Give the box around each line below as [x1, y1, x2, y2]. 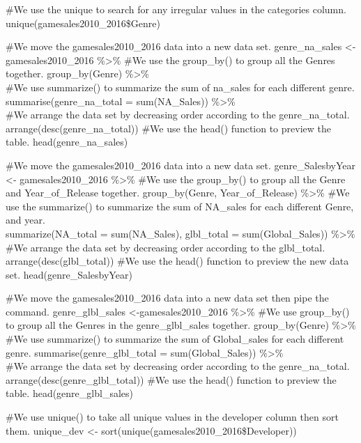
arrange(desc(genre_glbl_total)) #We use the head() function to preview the [6, 372, 337, 387]
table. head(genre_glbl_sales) [6, 386, 133, 401]
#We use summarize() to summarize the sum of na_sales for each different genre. [6, 79, 355, 94]
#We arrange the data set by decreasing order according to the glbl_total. [6, 240, 325, 254]
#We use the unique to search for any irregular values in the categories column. [6, 2, 346, 16]
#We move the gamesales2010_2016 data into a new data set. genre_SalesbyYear [6, 157, 355, 172]
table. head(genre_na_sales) [6, 134, 128, 149]
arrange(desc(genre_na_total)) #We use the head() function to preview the [6, 121, 331, 135]
